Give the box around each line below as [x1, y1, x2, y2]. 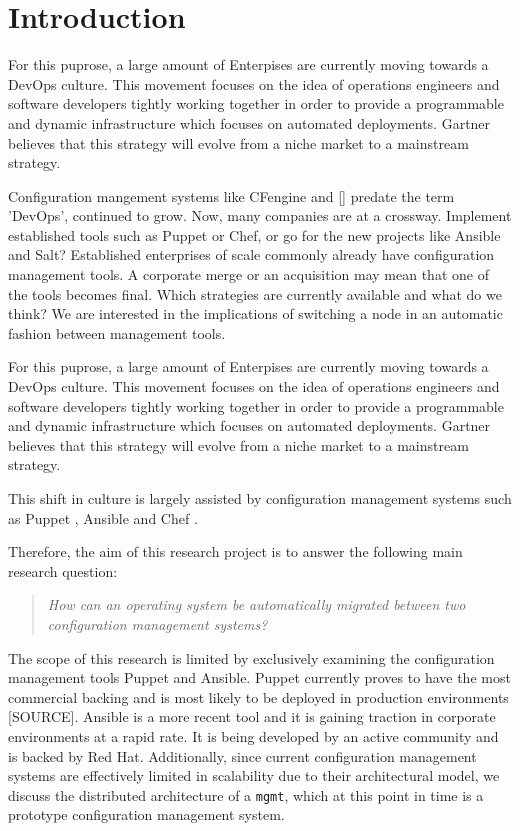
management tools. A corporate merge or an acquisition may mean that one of [8, 264, 489, 285]
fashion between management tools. [8, 322, 226, 343]
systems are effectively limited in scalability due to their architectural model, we [8, 765, 500, 786]
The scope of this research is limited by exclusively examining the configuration [8, 647, 495, 668]
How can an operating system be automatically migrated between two [47, 594, 466, 615]
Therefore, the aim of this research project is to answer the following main [8, 541, 463, 562]
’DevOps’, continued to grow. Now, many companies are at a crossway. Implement [8, 205, 512, 226]
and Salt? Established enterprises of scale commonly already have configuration [8, 244, 495, 265]
